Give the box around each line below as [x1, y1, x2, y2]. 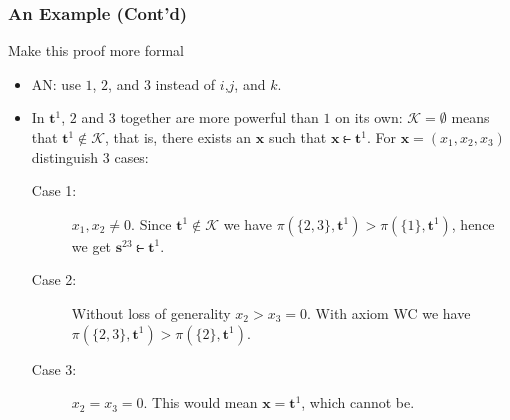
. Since [131, 213, 172, 234]
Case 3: [31, 358, 77, 379]
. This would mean [143, 392, 258, 413]
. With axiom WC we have [307, 302, 471, 323]
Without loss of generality [71, 302, 231, 323]
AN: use [31, 73, 81, 94]
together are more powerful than [120, 107, 319, 128]
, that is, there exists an [105, 127, 252, 147]
